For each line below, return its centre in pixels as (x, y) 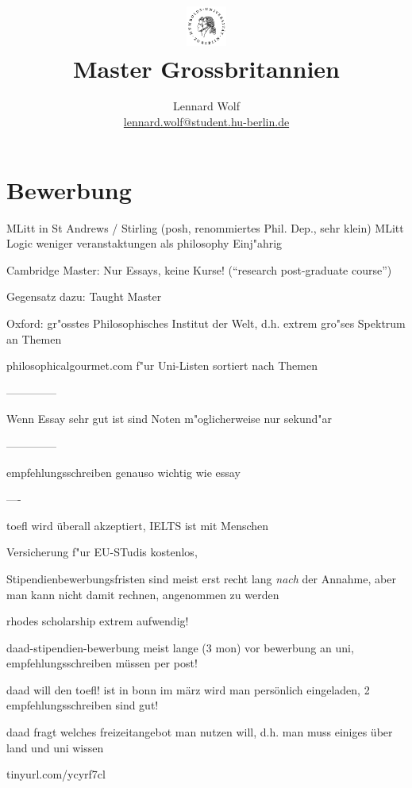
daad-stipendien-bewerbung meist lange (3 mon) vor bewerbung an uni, (180, 647)
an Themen (34, 338)
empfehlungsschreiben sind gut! (83, 705)
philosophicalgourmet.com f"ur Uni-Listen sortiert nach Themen (162, 365)
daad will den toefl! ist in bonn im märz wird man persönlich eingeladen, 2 (188, 689)
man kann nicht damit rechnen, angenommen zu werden (143, 594)
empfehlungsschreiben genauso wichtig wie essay (123, 472)
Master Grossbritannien (206, 68)
